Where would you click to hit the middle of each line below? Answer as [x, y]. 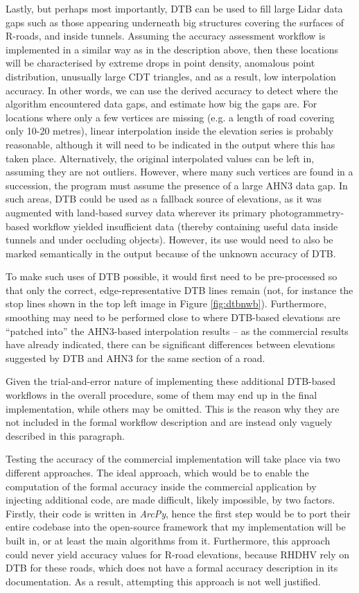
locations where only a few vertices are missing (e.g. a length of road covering [170, 117]
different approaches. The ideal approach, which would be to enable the [157, 472]
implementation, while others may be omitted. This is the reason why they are [173, 408]
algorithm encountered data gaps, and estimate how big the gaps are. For [161, 104]
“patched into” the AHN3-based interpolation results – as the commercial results [177, 330]
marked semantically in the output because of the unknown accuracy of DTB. [171, 253]
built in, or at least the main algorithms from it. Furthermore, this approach [168, 540]
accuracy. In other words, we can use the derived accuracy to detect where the [172, 90]
